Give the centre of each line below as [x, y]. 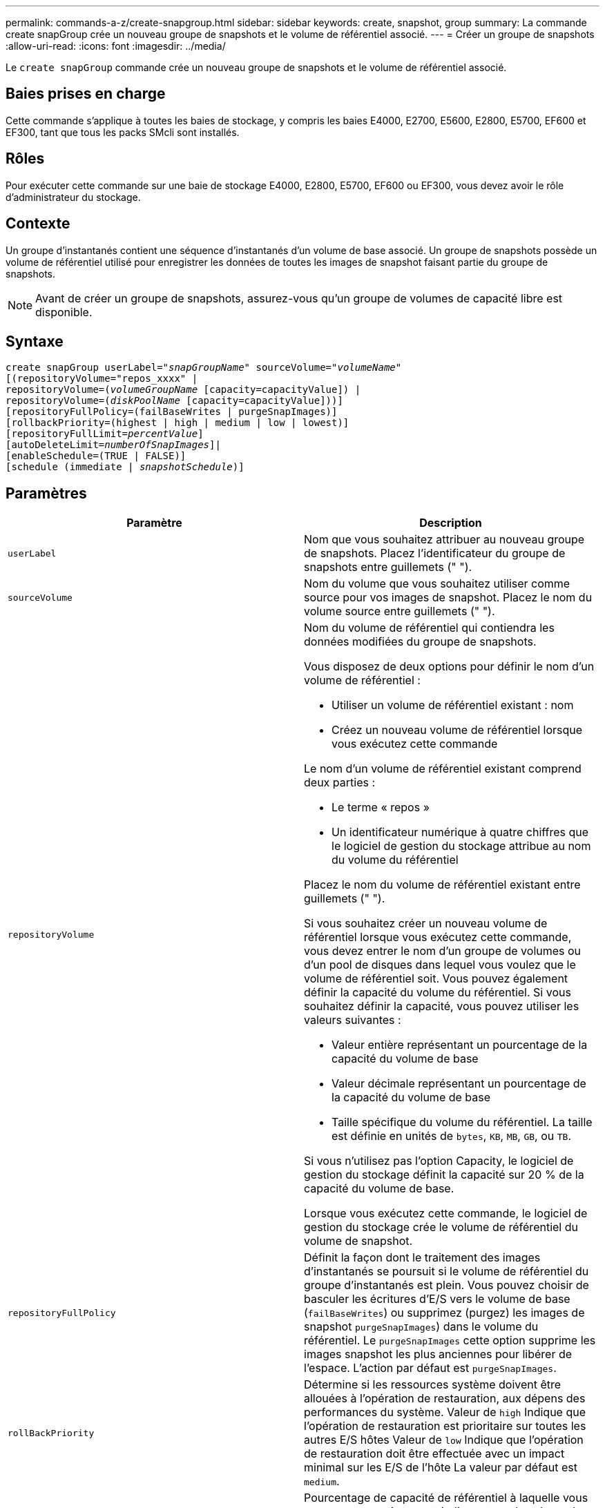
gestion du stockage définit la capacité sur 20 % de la [444, 1175]
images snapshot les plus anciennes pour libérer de [438, 1354]
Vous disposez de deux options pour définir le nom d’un [449, 667]
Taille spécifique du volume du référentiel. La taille [462, 1122]
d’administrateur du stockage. [73, 197]
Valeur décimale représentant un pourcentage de [459, 1084]
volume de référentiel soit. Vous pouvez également [436, 979]
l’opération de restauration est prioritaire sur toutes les [445, 1426]
